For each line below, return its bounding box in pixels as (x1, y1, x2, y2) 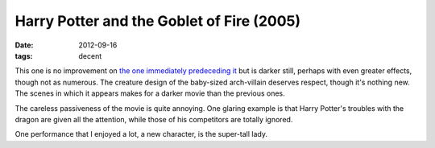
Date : (14, 40, 34, 50)
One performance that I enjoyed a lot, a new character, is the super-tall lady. (14, 129, 267, 139)
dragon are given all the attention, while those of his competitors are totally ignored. (14, 114, 293, 124)
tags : (14, 51, 33, 60)
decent (78, 51, 102, 60)
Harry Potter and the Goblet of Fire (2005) (14, 12, 301, 30)
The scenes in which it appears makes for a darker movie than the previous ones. (14, 88, 285, 98)
